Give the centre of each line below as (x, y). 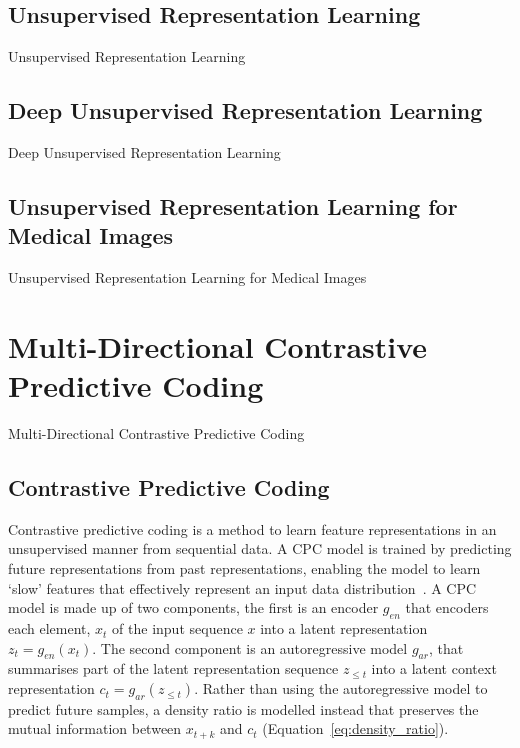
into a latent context (434, 668)
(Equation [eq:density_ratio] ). (355, 728)
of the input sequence (177, 628)
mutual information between (95, 728)
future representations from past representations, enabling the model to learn (244, 568)
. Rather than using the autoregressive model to (341, 688)
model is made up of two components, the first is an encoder (193, 607)
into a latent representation (344, 628)
